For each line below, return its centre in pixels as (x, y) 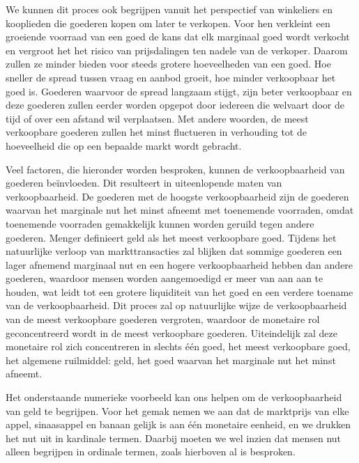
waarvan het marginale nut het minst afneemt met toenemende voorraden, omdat (180, 210)
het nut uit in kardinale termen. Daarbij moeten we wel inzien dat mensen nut (174, 438)
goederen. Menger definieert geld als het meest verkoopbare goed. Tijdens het (171, 237)
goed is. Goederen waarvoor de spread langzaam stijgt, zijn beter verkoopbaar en (179, 91)
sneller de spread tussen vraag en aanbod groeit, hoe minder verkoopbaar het (171, 77)
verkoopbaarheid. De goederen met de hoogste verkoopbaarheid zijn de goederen (177, 196)
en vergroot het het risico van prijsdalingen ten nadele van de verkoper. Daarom (177, 50)
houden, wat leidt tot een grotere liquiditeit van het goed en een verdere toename (179, 291)
